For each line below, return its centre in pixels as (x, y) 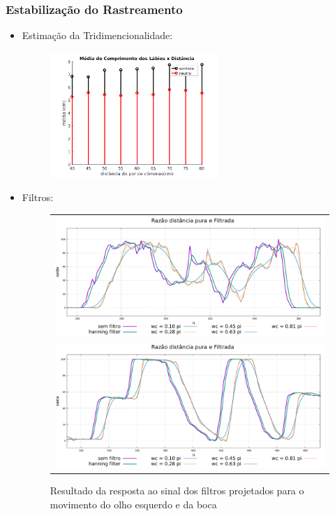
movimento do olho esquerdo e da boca (133, 504)
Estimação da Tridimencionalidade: (97, 35)
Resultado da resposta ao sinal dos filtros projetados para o (177, 491)
